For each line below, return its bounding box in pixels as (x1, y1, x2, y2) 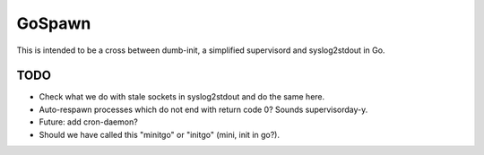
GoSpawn (16, 13, 91, 33)
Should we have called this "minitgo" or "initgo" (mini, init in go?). (39, 129, 281, 140)
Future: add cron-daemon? (39, 116, 138, 127)
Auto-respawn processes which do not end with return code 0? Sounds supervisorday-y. (39, 104, 368, 115)
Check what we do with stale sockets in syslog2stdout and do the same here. (39, 91, 325, 102)
